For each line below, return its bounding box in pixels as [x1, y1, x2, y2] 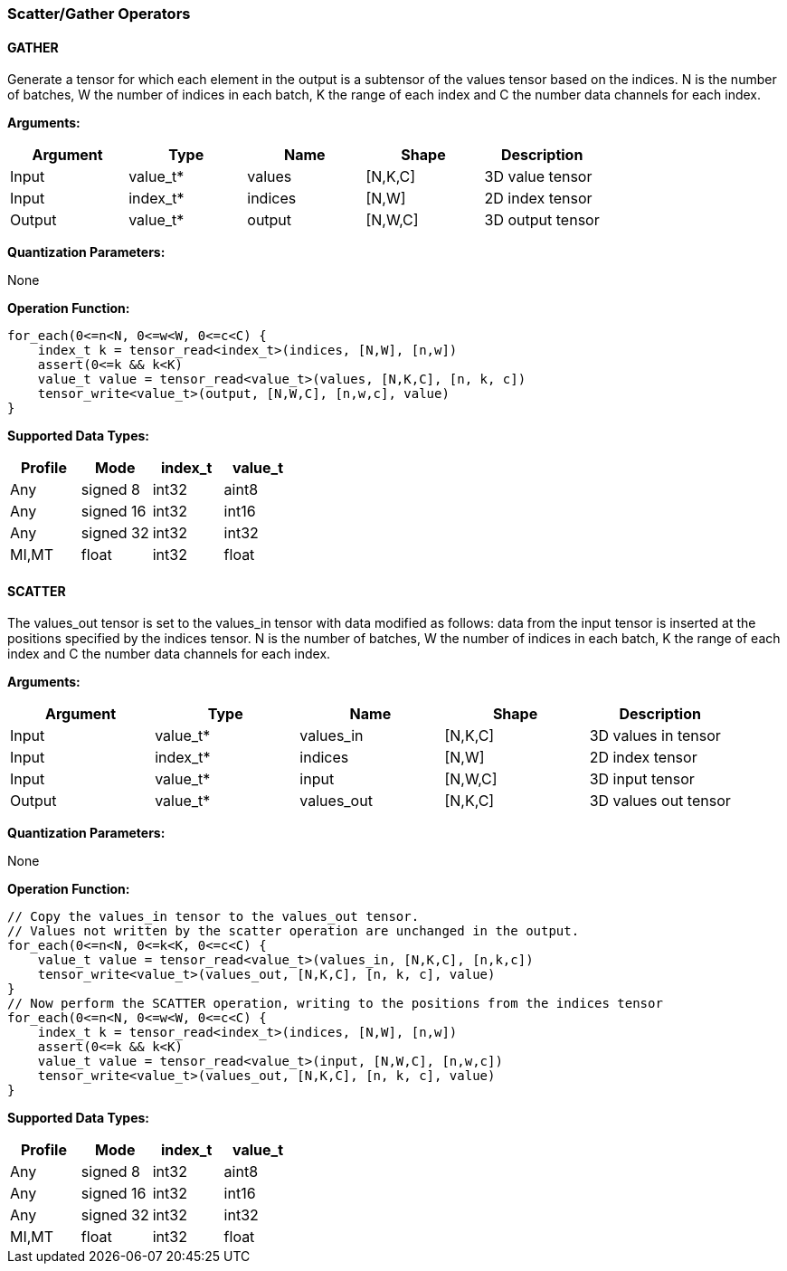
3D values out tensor [589, 792, 731, 811]
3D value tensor [484, 167, 593, 186]
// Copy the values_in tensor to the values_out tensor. [7, 909, 420, 925]
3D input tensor [589, 770, 695, 789]
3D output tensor [484, 211, 600, 230]
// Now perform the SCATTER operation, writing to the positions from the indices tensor [7, 996, 663, 1011]
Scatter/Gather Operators [7, 5, 191, 23]
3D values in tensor [589, 726, 721, 745]
